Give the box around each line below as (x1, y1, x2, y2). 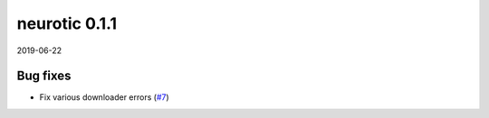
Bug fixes (16, 68, 72, 84)
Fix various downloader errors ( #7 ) (39, 92, 169, 103)
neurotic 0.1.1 (16, 14, 118, 33)
